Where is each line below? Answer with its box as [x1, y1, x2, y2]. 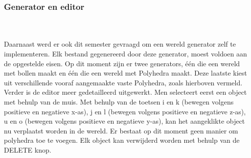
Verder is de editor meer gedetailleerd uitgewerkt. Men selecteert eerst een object [4, 87, 247, 97]
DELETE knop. [4, 144, 51, 155]
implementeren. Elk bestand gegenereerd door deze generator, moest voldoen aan [4, 49, 247, 58]
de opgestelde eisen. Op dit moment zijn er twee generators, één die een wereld [4, 58, 240, 68]
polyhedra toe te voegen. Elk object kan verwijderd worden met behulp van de [4, 135, 240, 145]
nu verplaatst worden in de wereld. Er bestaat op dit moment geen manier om [4, 125, 238, 135]
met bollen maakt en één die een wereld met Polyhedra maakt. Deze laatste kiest [4, 68, 247, 78]
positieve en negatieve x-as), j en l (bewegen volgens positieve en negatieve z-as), [4, 106, 246, 116]
